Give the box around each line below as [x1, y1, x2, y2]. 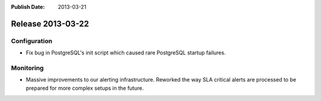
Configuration [11, 37, 53, 45]
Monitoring [11, 64, 44, 72]
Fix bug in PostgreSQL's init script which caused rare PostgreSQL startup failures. [26, 49, 226, 56]
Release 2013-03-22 [11, 18, 89, 29]
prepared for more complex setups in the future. [26, 84, 144, 92]
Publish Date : [11, 4, 45, 10]
